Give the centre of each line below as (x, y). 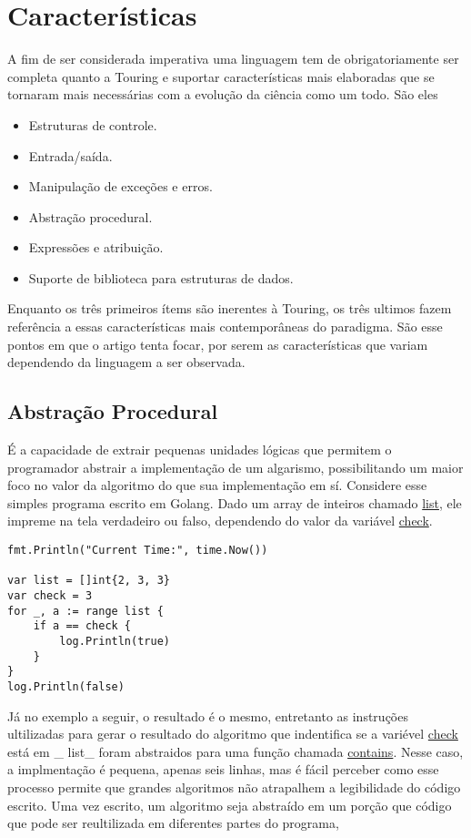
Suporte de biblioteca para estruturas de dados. (161, 277)
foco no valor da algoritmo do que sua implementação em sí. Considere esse (217, 485)
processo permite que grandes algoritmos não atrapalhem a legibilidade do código (234, 787)
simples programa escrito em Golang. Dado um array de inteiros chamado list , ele (235, 502)
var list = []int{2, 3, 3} (89, 581)
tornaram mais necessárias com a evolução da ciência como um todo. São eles (223, 94)
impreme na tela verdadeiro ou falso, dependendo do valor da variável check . (220, 521)
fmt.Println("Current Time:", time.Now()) (138, 551)
